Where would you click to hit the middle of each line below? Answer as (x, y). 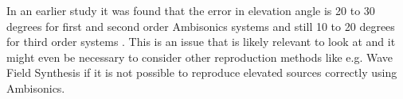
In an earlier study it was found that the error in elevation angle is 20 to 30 (191, 10)
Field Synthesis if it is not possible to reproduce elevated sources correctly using (202, 72)
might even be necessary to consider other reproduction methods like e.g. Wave (200, 57)
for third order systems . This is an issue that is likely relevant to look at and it (201, 42)
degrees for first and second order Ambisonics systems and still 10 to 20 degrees (201, 26)
